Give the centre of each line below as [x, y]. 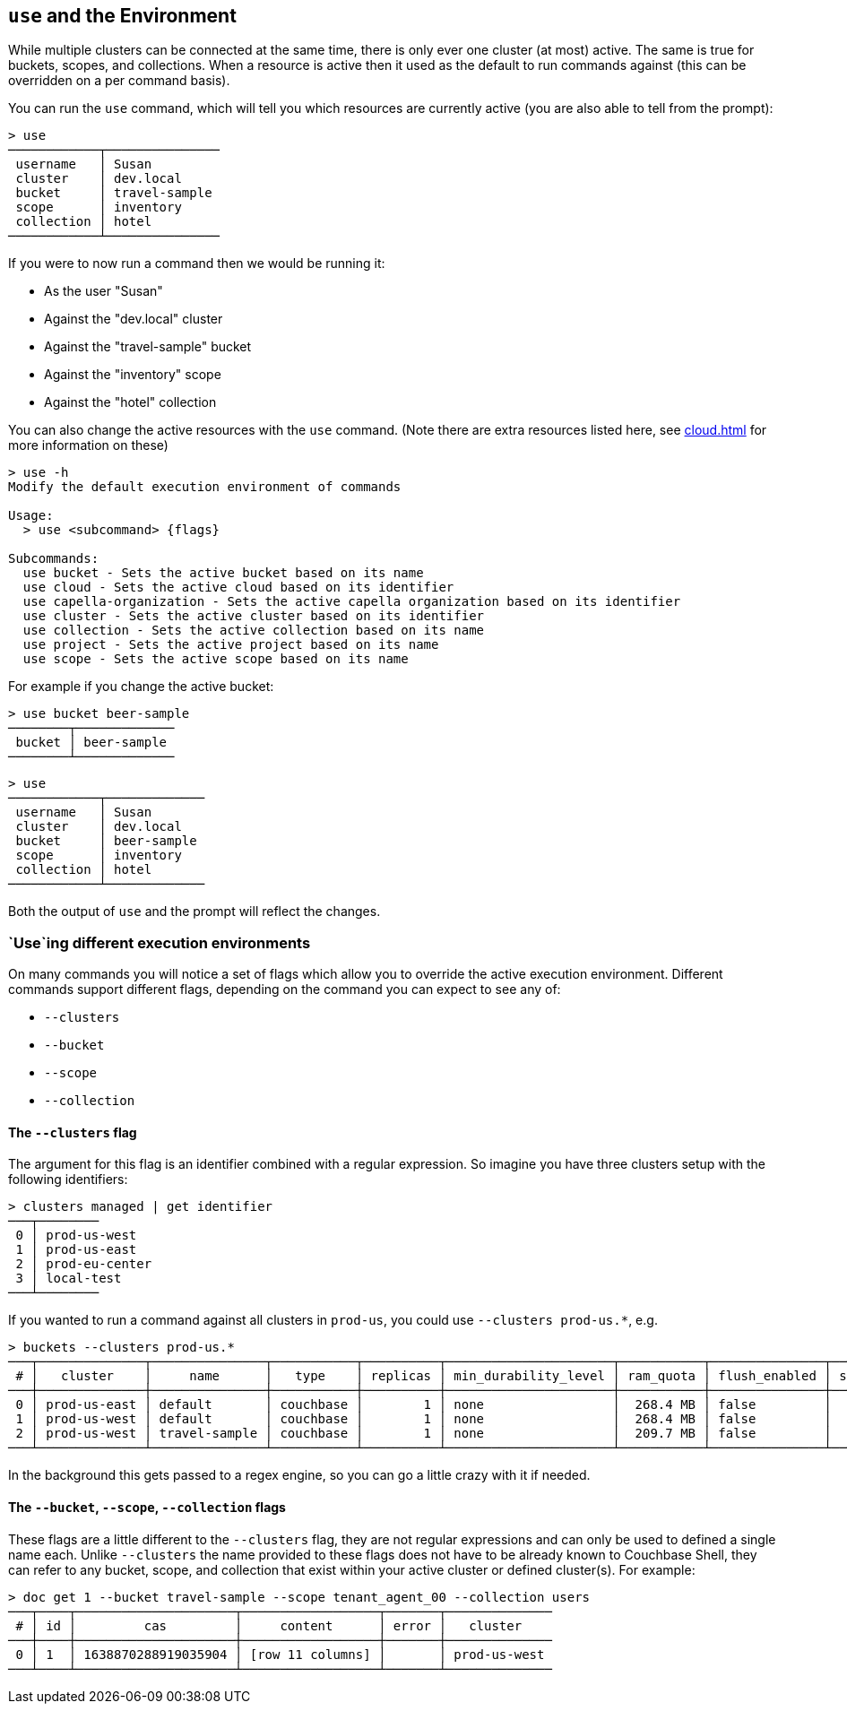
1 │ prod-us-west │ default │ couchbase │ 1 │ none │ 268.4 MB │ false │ [423, 1419]
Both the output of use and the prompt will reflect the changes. [194, 912]
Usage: [31, 516]
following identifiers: [68, 1180]
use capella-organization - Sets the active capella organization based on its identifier [352, 602]
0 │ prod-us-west [76, 1236]
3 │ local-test [69, 1279]
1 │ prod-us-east [76, 1250]
